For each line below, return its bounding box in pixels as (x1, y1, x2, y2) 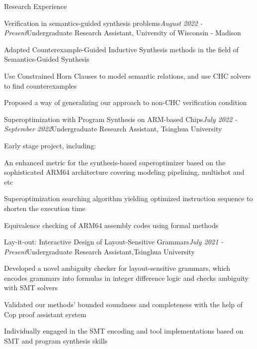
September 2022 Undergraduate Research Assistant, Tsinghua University (4, 123, 222, 134)
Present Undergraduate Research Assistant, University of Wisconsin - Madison (4, 27, 241, 38)
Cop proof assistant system (4, 309, 86, 319)
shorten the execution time (4, 203, 86, 213)
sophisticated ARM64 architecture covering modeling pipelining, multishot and (4, 167, 245, 177)
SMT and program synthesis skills (4, 335, 108, 346)
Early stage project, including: (4, 140, 96, 150)
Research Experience (4, 1, 67, 11)
